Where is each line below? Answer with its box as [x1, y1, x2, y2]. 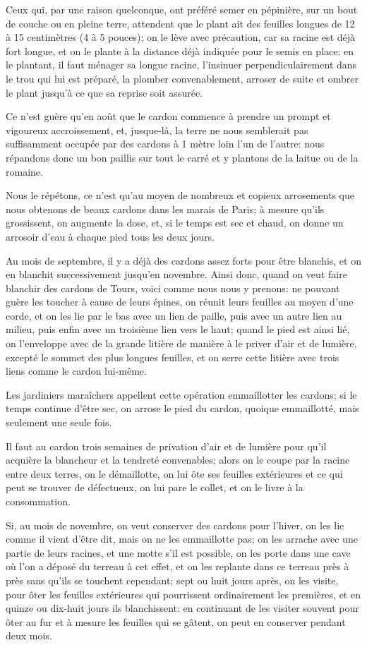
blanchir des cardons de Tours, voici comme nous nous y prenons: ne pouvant [6, 280, 340, 295]
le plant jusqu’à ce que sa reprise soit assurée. [6, 85, 203, 100]
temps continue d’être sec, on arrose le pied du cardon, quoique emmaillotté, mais [6, 401, 359, 416]
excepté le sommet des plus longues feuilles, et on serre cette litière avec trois [6, 349, 339, 364]
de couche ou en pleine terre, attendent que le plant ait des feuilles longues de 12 [6, 16, 355, 30]
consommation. [6, 494, 71, 508]
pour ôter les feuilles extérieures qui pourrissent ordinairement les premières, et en [6, 586, 361, 601]
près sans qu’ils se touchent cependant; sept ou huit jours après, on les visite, [6, 572, 339, 587]
